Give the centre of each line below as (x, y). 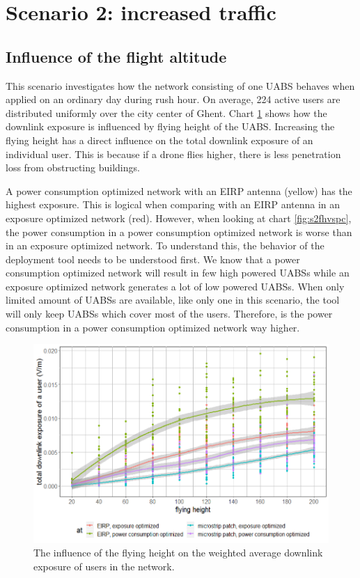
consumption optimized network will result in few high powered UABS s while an (178, 273)
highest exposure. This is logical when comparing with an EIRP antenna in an (173, 204)
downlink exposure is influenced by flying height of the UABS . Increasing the (170, 126)
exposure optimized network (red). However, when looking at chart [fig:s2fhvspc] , (179, 218)
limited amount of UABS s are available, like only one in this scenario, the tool (173, 300)
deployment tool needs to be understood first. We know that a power (153, 259)
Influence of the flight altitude (116, 56)
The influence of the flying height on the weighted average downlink (178, 553)
